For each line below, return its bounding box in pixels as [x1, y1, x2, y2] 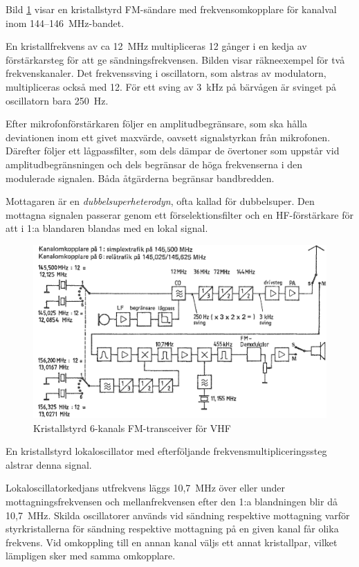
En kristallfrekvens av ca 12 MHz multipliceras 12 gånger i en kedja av [6, 39, 307, 53]
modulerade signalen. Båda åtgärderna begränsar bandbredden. [6, 170, 275, 185]
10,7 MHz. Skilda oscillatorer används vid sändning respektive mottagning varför [6, 507, 350, 522]
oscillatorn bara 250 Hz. [6, 93, 109, 107]
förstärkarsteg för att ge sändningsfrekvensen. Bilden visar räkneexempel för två [6, 52, 345, 66]
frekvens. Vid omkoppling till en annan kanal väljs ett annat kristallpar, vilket [6, 534, 338, 549]
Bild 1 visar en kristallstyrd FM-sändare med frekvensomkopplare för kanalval [6, 2, 337, 16]
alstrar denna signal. [6, 457, 92, 471]
